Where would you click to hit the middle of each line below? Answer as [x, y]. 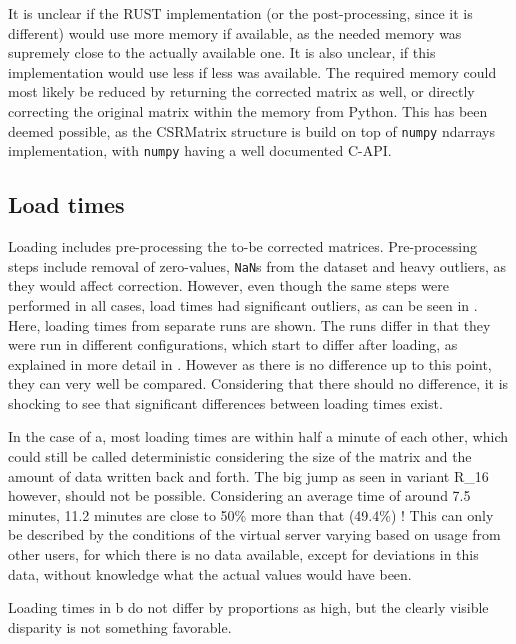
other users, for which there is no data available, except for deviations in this [243, 554]
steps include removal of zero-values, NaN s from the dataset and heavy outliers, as [257, 265]
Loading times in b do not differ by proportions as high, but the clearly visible [248, 607]
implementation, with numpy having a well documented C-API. [200, 150]
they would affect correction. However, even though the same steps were [228, 285]
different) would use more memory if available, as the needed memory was [235, 32]
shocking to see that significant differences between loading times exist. [225, 402]
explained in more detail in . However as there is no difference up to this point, [250, 363]
